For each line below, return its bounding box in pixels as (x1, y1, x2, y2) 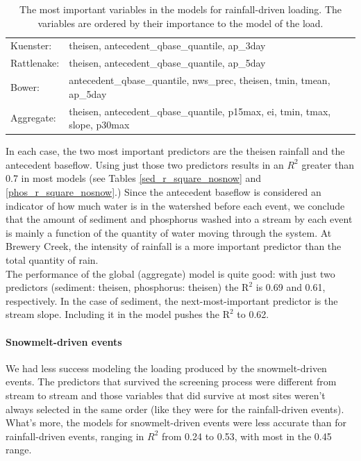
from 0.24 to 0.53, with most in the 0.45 (162, 428, 332, 443)
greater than (301, 157, 354, 171)
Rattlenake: (10, 56, 60, 70)
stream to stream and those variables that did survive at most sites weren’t (6, 387, 326, 402)
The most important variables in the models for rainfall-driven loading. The (19, 2, 342, 16)
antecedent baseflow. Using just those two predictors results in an (6, 157, 284, 171)
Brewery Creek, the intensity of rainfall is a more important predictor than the (6, 239, 342, 253)
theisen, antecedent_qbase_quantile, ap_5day (69, 56, 266, 70)
